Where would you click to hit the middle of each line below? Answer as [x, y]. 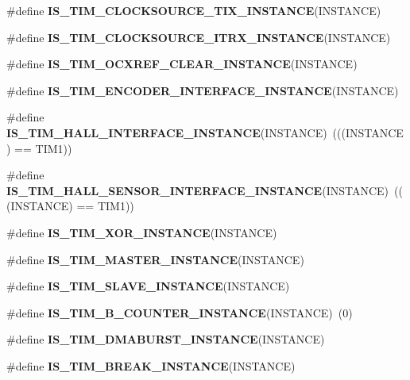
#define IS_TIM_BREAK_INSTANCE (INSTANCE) [151, 365]
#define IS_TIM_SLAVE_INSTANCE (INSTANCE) [148, 286]
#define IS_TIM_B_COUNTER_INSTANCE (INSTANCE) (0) [180, 312]
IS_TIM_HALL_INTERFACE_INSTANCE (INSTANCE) [167, 132]
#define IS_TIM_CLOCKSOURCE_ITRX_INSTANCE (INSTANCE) [199, 37]
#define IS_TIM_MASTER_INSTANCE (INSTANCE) [155, 259]
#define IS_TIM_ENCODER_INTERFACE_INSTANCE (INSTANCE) [203, 90]
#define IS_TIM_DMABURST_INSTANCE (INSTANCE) [166, 339]
